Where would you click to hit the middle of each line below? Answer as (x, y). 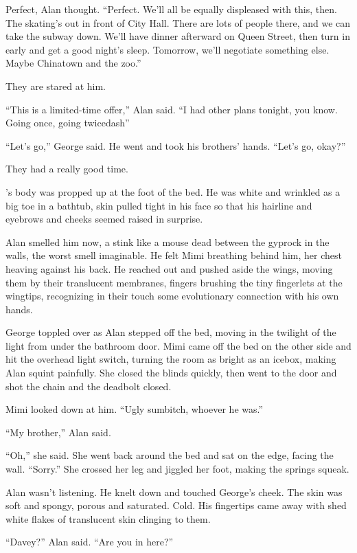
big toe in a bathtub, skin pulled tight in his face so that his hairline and (159, 205)
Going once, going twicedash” (68, 123)
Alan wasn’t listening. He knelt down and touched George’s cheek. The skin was (174, 492)
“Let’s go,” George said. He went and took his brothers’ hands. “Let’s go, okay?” (176, 145)
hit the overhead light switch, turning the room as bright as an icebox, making (171, 359)
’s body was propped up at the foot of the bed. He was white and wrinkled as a (173, 191)
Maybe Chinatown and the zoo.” (73, 63)
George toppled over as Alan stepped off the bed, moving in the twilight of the (171, 332)
